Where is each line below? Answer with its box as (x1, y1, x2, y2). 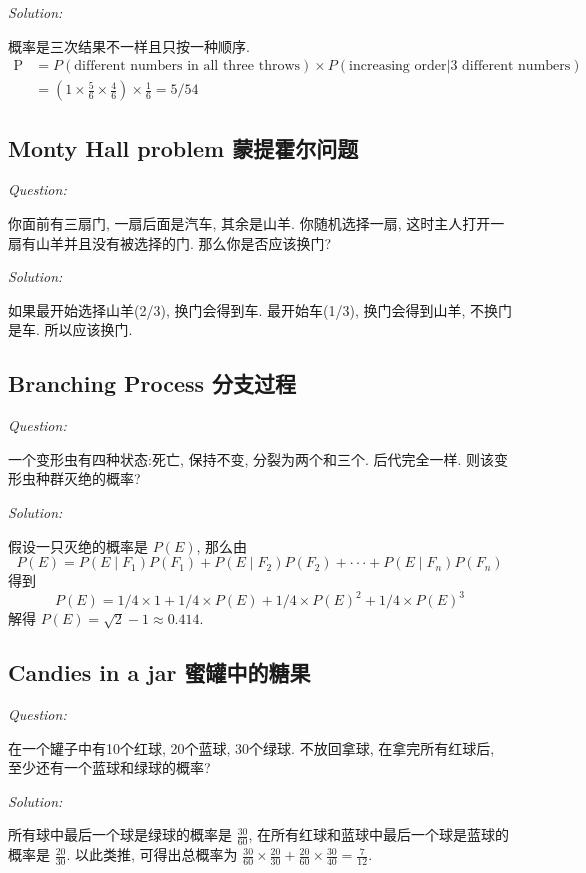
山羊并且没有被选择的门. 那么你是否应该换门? (35, 232, 332, 253)
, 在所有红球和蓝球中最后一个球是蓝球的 (248, 824, 510, 845)
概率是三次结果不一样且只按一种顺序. (8, 35, 250, 56)
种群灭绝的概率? (35, 468, 141, 489)
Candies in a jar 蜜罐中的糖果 (8, 657, 311, 688)
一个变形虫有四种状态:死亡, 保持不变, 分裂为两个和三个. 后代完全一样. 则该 (8, 448, 495, 469)
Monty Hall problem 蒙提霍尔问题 (8, 132, 359, 163)
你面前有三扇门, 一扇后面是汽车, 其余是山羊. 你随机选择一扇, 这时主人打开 (8, 213, 491, 234)
